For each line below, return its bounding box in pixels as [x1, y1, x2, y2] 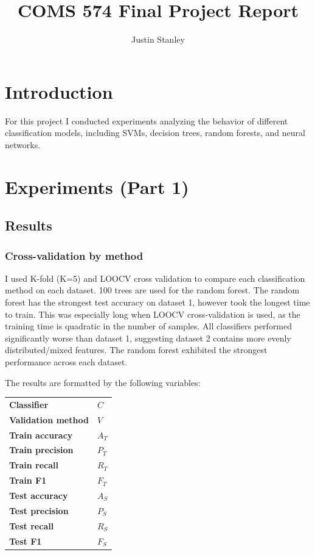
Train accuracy [9, 428, 73, 441]
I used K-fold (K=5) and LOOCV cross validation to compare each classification [5, 271, 305, 284]
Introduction [5, 79, 113, 104]
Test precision [9, 504, 69, 517]
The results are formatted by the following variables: [5, 376, 201, 389]
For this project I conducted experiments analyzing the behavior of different [5, 114, 288, 127]
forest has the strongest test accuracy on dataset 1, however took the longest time [5, 296, 310, 308]
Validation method [9, 413, 89, 426]
